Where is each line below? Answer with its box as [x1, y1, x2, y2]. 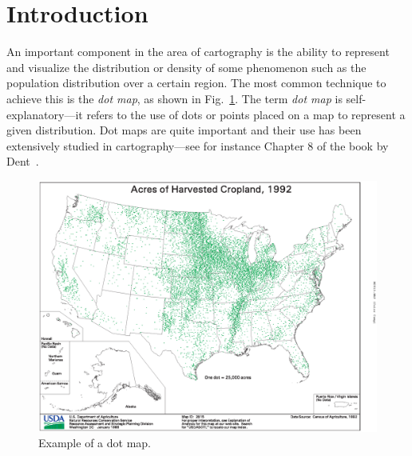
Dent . [6, 153, 39, 170]
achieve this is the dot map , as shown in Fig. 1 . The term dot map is [6, 90, 343, 106]
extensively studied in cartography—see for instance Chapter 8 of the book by [6, 137, 389, 154]
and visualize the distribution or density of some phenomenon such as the [6, 58, 366, 75]
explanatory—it [6, 106, 83, 122]
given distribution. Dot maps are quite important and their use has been [6, 122, 362, 138]
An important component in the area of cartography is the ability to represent [6, 43, 390, 60]
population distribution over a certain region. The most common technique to [6, 74, 386, 91]
